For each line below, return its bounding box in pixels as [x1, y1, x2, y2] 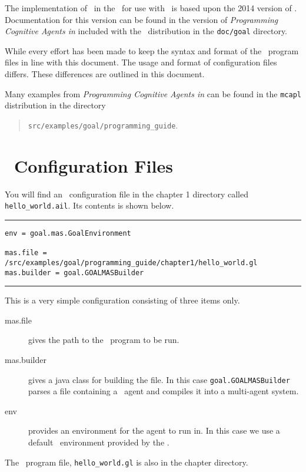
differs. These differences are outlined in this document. [5, 68, 205, 80]
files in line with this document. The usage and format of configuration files [5, 56, 277, 68]
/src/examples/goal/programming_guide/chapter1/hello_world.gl [5, 258, 258, 267]
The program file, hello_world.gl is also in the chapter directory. [5, 456, 248, 468]
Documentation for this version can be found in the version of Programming [5, 13, 278, 25]
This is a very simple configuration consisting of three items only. [5, 294, 240, 306]
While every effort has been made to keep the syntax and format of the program [5, 44, 299, 57]
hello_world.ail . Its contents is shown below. [5, 199, 174, 212]
